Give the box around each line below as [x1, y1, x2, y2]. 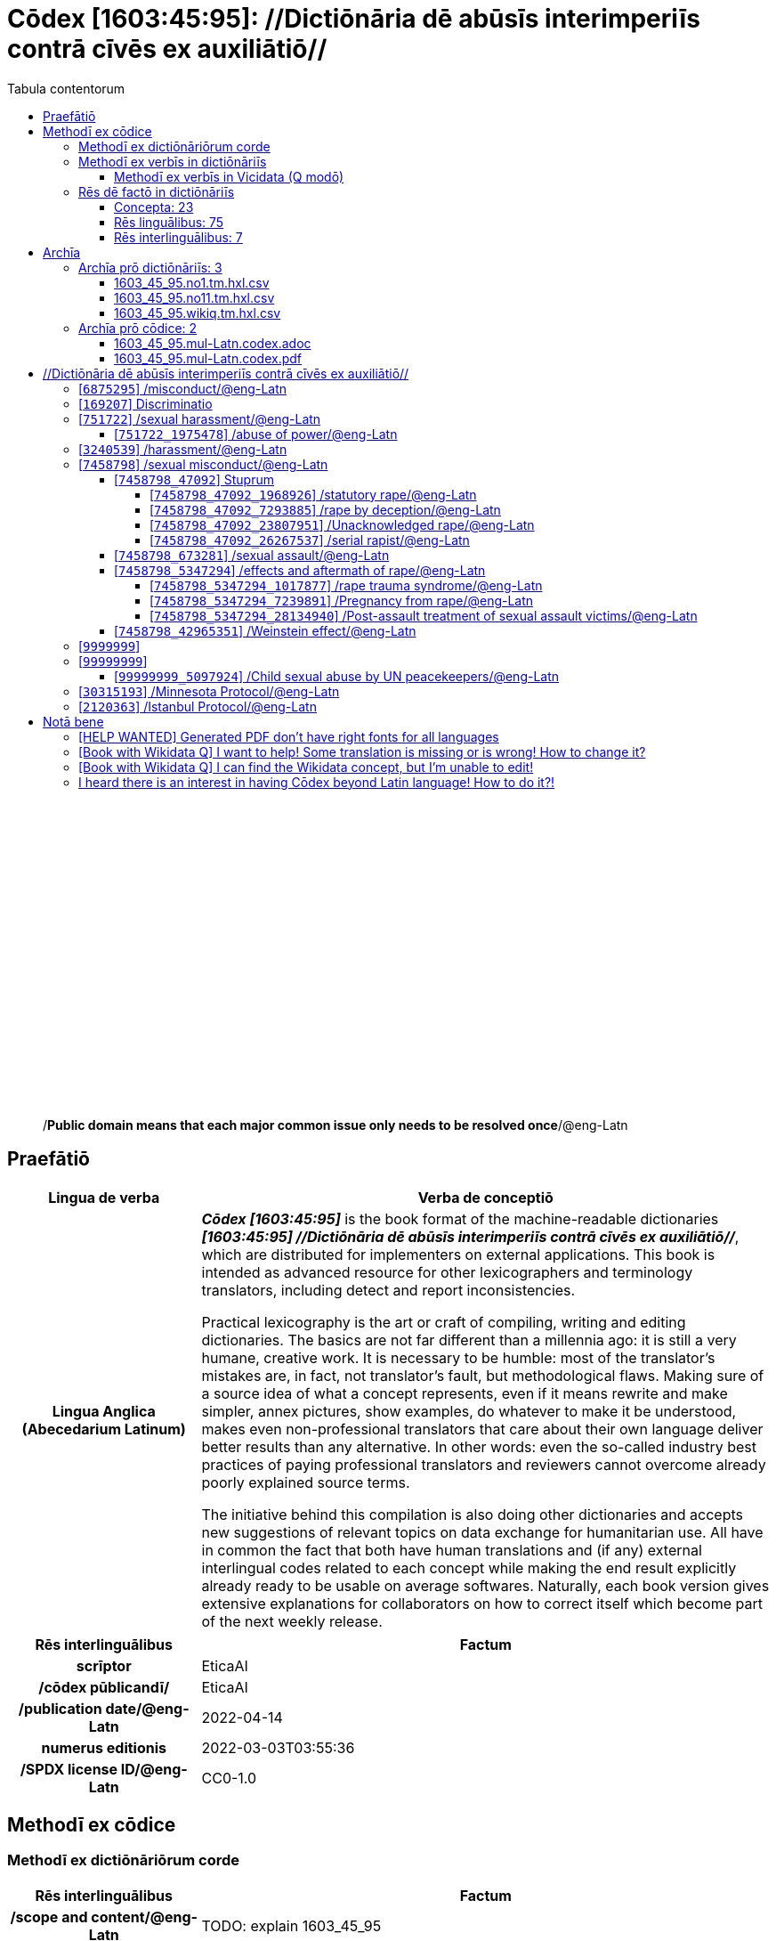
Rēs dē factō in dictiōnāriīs [78, 183, 235, 199]
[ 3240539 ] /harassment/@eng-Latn [78, 441, 287, 457]
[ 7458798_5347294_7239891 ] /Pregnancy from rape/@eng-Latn [150, 592, 534, 608]
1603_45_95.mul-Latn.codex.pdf [114, 350, 303, 366]
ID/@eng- [120, 1759, 188, 1778]
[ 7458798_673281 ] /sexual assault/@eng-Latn [114, 547, 390, 563]
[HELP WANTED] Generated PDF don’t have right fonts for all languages [78, 728, 499, 744]
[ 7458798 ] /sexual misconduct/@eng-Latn [78, 456, 328, 472]
